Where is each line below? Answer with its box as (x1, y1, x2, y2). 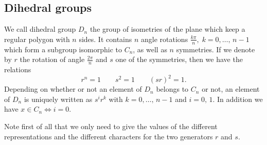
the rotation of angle (20, 54, 85, 65)
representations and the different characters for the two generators (4, 131, 213, 141)
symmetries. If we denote (176, 44, 255, 54)
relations (4, 64, 31, 75)
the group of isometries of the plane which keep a (90, 24, 245, 34)
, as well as (133, 44, 167, 54)
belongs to (156, 84, 189, 94)
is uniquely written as (24, 93, 93, 104)
